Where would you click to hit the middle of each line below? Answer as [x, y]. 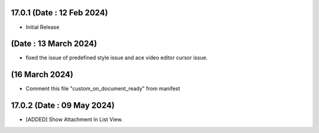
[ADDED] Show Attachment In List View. [74, 119]
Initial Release [43, 27]
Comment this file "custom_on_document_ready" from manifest [103, 89]
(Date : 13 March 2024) [54, 44]
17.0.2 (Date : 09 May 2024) [63, 106]
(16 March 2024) [42, 74]
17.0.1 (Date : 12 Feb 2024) [60, 13]
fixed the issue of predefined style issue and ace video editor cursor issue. [117, 58]
